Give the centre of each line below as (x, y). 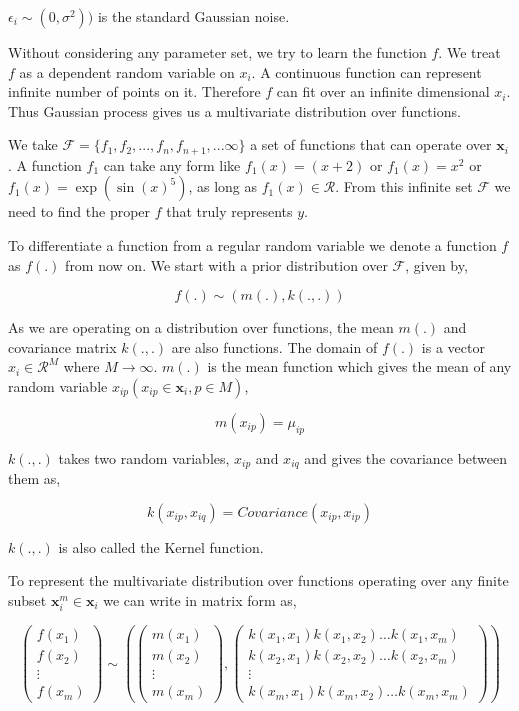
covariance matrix (62, 346)
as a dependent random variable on (127, 71)
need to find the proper (79, 211)
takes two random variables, (144, 457)
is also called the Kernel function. (161, 546)
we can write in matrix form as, (200, 600)
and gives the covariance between (406, 457)
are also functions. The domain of (274, 346)
